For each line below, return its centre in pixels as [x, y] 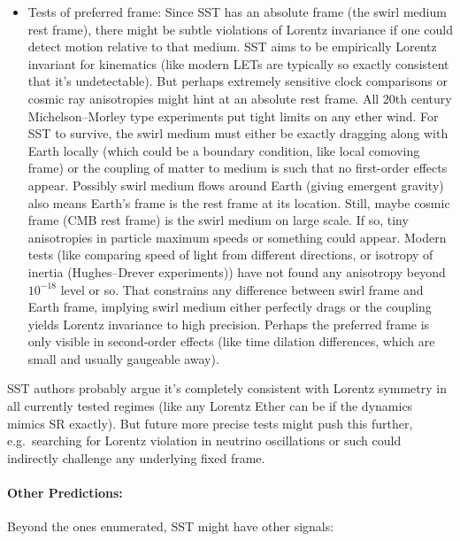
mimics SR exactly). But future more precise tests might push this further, [210, 423]
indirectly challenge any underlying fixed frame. [136, 457]
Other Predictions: [65, 493]
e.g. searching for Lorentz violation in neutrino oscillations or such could [204, 441]
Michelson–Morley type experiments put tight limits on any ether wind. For [233, 116]
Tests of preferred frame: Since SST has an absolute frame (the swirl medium [237, 12]
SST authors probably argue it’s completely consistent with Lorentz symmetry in [227, 388]
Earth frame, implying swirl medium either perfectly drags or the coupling [230, 307]
